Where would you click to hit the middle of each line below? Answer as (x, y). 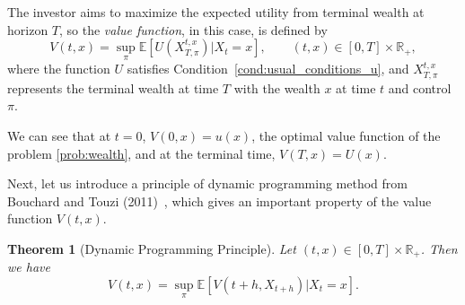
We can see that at (59, 136)
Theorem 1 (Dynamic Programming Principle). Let (152, 248)
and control (420, 87)
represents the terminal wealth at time (113, 87)
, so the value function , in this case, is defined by (193, 29)
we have (29, 267)
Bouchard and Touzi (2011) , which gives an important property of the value (219, 200)
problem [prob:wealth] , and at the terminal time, (141, 153)
